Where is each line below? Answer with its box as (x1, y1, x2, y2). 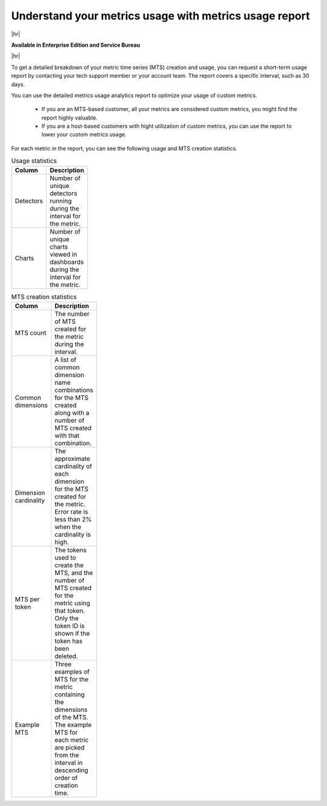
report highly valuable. (41, 114, 98, 121)
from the (54, 751, 79, 759)
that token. (54, 606, 85, 615)
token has (54, 637, 83, 645)
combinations (54, 386, 93, 394)
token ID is (54, 622, 85, 630)
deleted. (54, 652, 78, 660)
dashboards (49, 258, 84, 266)
